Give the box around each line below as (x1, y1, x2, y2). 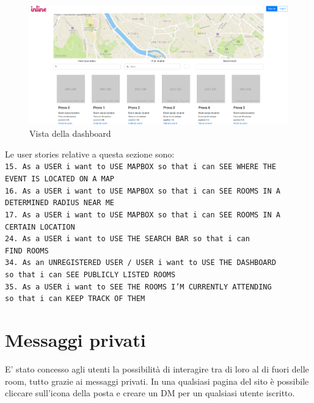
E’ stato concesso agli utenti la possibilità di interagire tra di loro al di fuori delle (5, 363, 309, 376)
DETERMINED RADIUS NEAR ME (5, 198, 114, 208)
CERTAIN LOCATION (5, 222, 75, 231)
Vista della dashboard (29, 127, 111, 140)
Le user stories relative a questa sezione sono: (5, 147, 175, 160)
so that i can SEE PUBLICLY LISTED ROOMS (5, 270, 176, 280)
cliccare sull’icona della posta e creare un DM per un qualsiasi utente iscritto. (5, 387, 295, 399)
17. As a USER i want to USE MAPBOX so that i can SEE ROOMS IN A (5, 210, 281, 219)
